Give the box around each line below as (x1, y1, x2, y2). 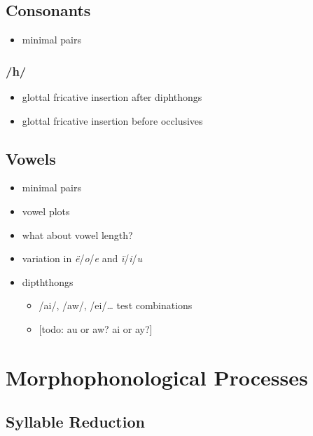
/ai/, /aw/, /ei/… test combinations (39, 298, 193, 313)
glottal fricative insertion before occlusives (22, 113, 203, 128)
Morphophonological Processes (6, 362, 308, 391)
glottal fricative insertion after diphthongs (22, 90, 202, 104)
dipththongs (22, 274, 74, 289)
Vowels (6, 147, 56, 169)
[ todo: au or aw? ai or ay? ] (39, 321, 153, 336)
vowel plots (22, 204, 70, 218)
